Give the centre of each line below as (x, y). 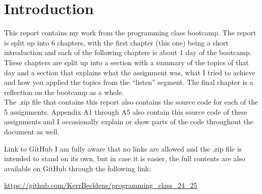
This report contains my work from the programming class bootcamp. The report (130, 33)
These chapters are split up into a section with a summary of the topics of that (126, 62)
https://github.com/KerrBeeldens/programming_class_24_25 (101, 185)
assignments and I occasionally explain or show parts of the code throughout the (129, 122)
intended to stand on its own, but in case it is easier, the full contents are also (125, 158)
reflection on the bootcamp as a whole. (64, 92)
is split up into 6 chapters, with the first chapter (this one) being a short (116, 42)
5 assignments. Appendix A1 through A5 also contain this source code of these (126, 111)
